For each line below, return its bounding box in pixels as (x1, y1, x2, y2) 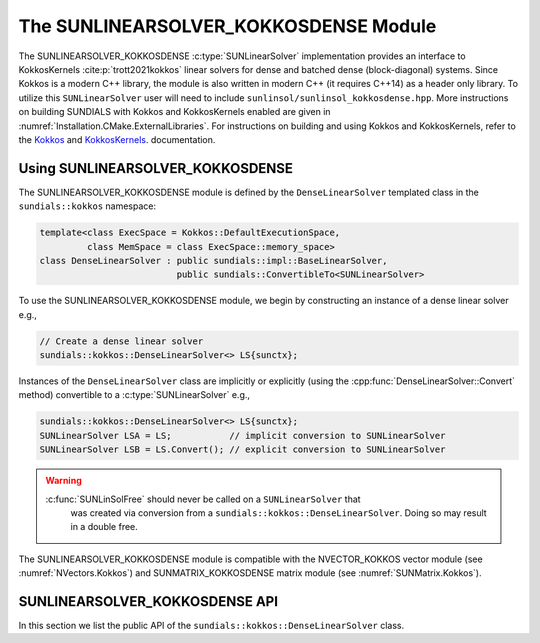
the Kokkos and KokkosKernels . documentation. (18, 133, 216, 145)
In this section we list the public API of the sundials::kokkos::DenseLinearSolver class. (18, 620, 405, 632)
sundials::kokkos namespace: (18, 200, 157, 212)
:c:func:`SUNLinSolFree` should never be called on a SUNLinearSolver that (45, 493, 361, 505)
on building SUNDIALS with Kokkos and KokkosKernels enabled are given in (18, 106, 331, 118)
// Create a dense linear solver (39, 335, 204, 347)
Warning (45, 475, 82, 487)
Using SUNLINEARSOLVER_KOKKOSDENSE (18, 160, 294, 177)
